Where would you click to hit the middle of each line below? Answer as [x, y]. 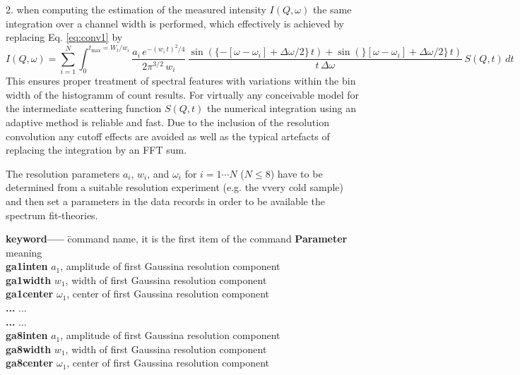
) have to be [296, 173]
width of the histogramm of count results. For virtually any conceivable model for [182, 94]
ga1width [29, 279]
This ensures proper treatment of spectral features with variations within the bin [181, 81]
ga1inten [27, 266]
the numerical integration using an [282, 108]
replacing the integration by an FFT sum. [96, 150]
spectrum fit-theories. [52, 215]
